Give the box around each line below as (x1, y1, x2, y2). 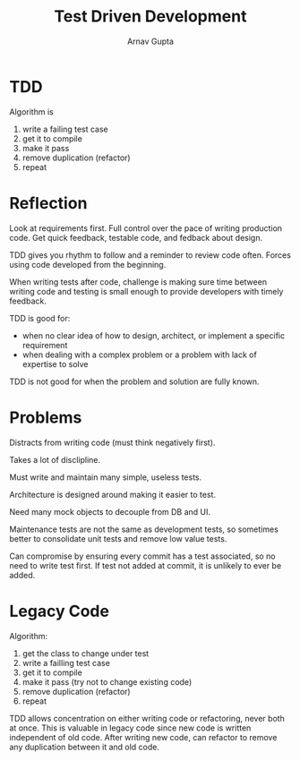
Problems (9, 407, 82, 427)
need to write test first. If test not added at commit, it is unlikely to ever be (9, 560, 282, 570)
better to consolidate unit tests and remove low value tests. (9, 533, 227, 543)
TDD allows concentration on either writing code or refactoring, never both (9, 713, 285, 723)
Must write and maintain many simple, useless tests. (9, 472, 202, 483)
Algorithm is (9, 106, 54, 117)
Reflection (9, 192, 88, 213)
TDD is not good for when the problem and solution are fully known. (9, 376, 260, 387)
